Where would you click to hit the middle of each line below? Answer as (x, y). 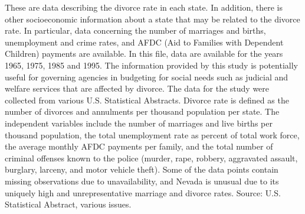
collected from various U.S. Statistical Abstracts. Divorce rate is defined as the (147, 100)
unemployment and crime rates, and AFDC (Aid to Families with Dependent (144, 42)
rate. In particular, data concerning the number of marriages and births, (135, 30)
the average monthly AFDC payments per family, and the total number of (139, 146)
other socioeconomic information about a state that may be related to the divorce (152, 19)
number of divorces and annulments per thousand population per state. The (142, 111)
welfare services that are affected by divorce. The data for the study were (137, 88)
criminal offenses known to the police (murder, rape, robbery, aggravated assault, (151, 158)
